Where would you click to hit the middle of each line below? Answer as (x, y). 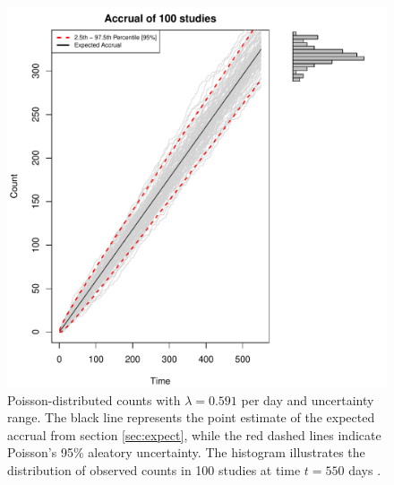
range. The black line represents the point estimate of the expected (191, 417)
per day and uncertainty (308, 399)
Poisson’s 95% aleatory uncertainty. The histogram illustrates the (186, 452)
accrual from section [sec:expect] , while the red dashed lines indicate (194, 434)
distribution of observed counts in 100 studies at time (154, 469)
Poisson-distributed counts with (94, 399)
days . (365, 469)
